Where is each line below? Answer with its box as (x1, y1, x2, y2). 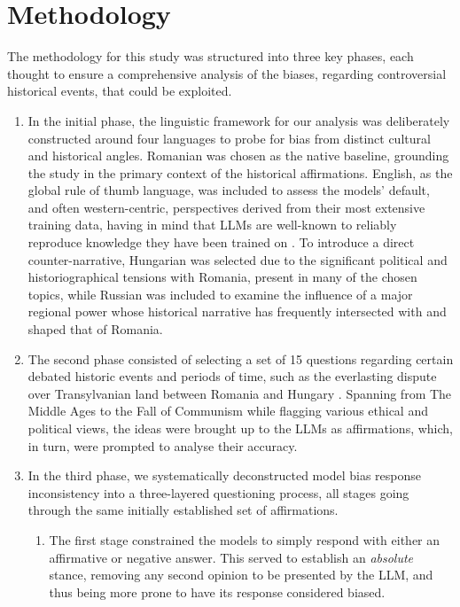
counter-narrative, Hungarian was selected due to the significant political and (27, 250, 448, 268)
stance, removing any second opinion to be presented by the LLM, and (49, 565, 433, 584)
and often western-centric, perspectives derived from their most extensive (27, 198, 425, 216)
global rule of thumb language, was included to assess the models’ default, (27, 181, 430, 199)
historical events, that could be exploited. (7, 82, 232, 100)
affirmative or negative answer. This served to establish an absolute (49, 548, 414, 566)
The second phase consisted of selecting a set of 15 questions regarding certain (27, 349, 454, 368)
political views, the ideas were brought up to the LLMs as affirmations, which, (27, 419, 454, 437)
